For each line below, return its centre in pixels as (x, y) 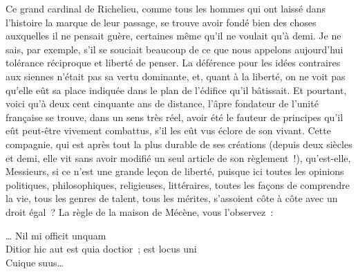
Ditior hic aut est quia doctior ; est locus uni (101, 249)
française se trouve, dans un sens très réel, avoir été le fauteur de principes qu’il (175, 117)
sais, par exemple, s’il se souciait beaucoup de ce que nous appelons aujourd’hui (175, 49)
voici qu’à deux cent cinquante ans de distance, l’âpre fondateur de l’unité (162, 103)
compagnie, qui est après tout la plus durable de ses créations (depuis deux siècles (179, 144)
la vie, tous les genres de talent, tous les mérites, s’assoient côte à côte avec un (172, 198)
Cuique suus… (35, 262)
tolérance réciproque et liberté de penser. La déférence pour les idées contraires (173, 63)
